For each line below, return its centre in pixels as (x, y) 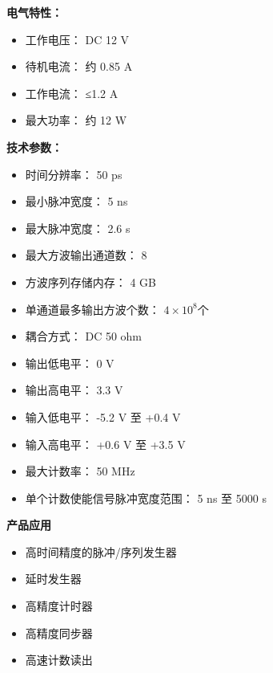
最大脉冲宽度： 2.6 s (78, 228)
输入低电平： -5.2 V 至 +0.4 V (103, 416)
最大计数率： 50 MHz (80, 471)
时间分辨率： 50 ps (74, 174)
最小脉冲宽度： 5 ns (76, 201)
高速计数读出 (59, 660)
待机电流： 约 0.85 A (79, 66)
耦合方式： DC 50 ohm (84, 336)
